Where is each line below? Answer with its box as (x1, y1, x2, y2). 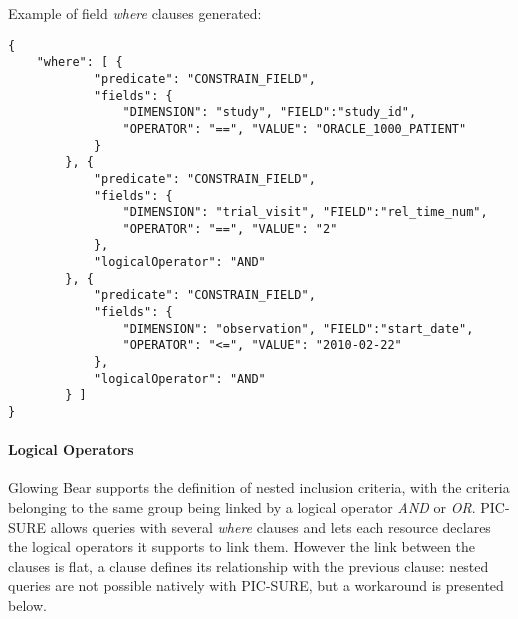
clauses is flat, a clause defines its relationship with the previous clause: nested (8, 555, 489, 576)
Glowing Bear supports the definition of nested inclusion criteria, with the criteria (8, 477, 510, 498)
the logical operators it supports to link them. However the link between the (8, 536, 476, 557)
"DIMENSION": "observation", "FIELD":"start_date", (122, 321, 474, 336)
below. (8, 595, 47, 616)
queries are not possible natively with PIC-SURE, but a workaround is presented (8, 575, 504, 596)
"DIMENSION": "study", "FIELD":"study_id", (122, 105, 417, 120)
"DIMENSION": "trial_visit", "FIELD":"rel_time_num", (122, 205, 488, 220)
